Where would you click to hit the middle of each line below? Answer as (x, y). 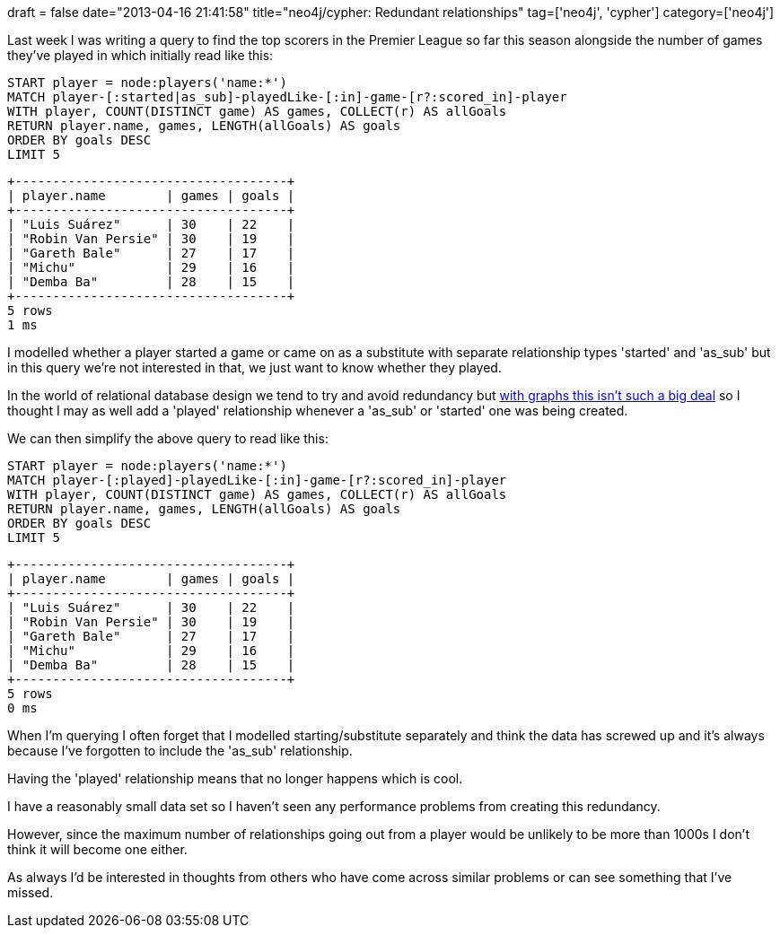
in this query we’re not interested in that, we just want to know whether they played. (254, 367)
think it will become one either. (97, 849)
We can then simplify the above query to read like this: (168, 438)
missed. (31, 892)
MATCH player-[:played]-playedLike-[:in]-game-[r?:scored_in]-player (257, 480)
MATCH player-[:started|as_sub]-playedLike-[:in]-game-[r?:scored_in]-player (287, 97)
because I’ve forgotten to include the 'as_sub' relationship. (180, 751)
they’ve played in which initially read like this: (140, 55)
